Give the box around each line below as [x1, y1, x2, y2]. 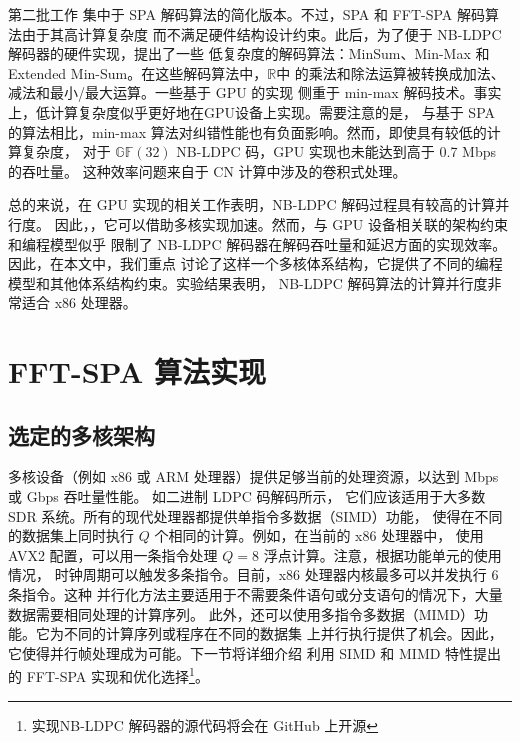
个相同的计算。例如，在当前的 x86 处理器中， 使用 [154, 525, 484, 546]
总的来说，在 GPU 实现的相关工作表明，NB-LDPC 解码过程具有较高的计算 [8, 194, 496, 215]
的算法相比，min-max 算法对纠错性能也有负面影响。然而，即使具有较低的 [8, 121, 487, 142]
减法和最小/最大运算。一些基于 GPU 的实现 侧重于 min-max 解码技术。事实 [8, 82, 502, 103]
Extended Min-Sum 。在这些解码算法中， [8, 62, 268, 83]
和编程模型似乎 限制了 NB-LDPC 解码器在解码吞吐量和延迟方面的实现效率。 [8, 233, 507, 254]
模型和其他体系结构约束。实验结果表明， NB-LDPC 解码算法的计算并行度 [8, 272, 488, 293]
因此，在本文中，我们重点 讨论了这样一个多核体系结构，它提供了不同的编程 [8, 253, 503, 274]
